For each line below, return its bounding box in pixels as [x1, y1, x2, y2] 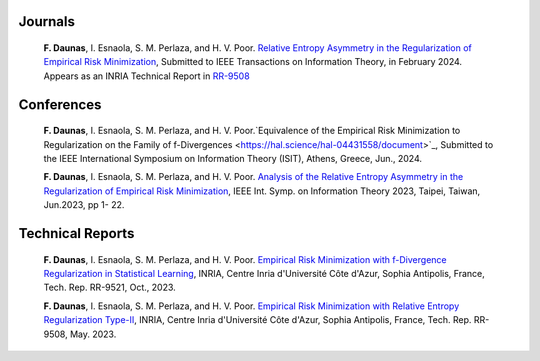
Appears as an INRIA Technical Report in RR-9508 [43, 70, 250, 82]
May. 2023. [70, 328, 117, 340]
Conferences [18, 96, 102, 113]
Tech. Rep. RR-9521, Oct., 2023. [43, 281, 177, 294]
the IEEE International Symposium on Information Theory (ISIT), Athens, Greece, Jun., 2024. [43, 152, 423, 164]
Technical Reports [18, 225, 135, 242]
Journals [18, 13, 75, 30]
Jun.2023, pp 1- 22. [43, 199, 125, 211]
